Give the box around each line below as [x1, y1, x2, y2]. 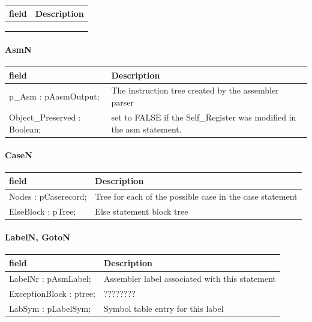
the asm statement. [111, 122, 182, 135]
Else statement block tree [95, 204, 188, 217]
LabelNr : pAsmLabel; [9, 272, 91, 284]
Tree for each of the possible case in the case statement [95, 189, 298, 202]
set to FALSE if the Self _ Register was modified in [111, 110, 296, 123]
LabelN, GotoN [5, 231, 70, 243]
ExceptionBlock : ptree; [9, 287, 95, 299]
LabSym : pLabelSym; [9, 302, 91, 314]
